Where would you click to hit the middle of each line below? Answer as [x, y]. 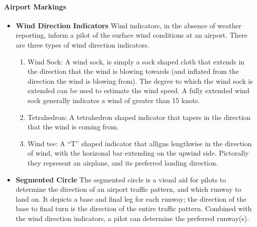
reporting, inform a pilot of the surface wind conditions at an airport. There [131, 35]
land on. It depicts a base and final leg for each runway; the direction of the [131, 199]
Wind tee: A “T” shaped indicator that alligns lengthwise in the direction [140, 143]
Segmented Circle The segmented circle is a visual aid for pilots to [121, 179]
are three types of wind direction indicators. [83, 44]
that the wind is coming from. [73, 127]
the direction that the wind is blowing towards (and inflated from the [133, 71]
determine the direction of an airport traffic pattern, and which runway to [128, 189]
